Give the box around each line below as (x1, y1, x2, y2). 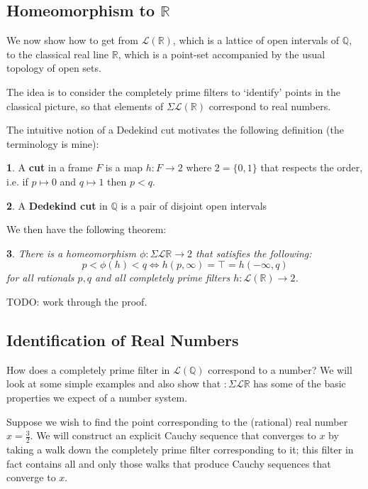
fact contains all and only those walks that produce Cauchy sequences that (6, 456, 331, 471)
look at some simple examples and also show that (6, 376, 221, 391)
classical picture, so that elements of (6, 98, 164, 113)
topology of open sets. (6, 60, 101, 75)
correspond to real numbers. (208, 98, 331, 113)
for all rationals (6, 270, 74, 285)
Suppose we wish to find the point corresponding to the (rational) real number (6, 414, 348, 429)
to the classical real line (6, 46, 109, 61)
